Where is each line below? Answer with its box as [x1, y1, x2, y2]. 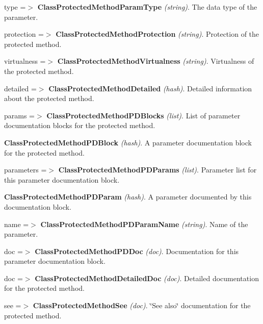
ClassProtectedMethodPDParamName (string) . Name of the [40, 218, 248, 229]
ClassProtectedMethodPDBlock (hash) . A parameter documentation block [4, 137, 252, 147]
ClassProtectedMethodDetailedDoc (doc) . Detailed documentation [35, 272, 259, 283]
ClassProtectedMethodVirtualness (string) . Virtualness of [57, 56, 254, 66]
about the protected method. [4, 93, 94, 104]
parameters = [4, 164, 47, 175]
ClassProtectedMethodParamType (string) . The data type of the [37, 2, 257, 12]
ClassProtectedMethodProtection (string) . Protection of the [56, 29, 259, 39]
